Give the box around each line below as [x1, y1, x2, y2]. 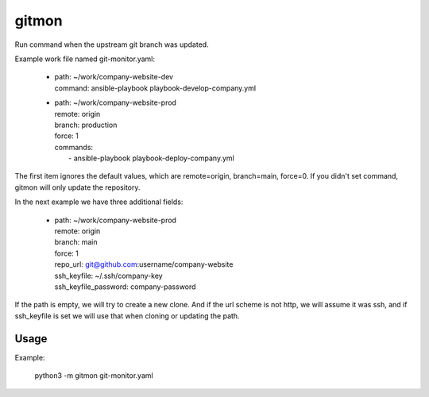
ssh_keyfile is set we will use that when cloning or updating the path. [14, 310, 240, 321]
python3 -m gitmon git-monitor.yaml [34, 371, 154, 380]
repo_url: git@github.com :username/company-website [54, 260, 234, 269]
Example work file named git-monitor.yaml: [14, 54, 155, 64]
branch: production [54, 120, 118, 129]
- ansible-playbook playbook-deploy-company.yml [68, 153, 234, 163]
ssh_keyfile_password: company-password [54, 282, 196, 291]
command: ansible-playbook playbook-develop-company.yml [54, 83, 257, 93]
